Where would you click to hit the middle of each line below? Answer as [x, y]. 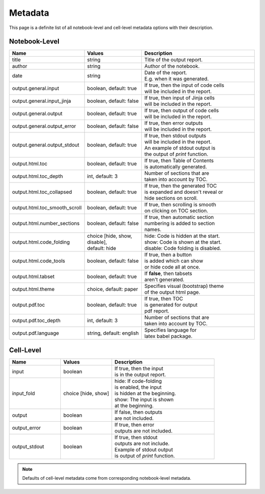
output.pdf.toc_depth [36, 321]
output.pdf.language [36, 333]
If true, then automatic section [179, 217]
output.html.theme [33, 289]
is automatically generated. [175, 167]
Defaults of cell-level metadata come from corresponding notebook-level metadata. [107, 478]
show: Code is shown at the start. [183, 242]
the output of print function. [176, 154]
